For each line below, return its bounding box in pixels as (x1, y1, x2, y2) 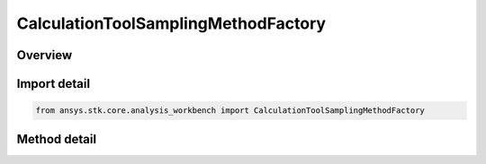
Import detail (16, 76, 90, 91)
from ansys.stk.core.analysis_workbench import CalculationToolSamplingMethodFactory (35, 106, 425, 116)
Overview (16, 47, 73, 63)
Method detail (16, 131, 97, 147)
